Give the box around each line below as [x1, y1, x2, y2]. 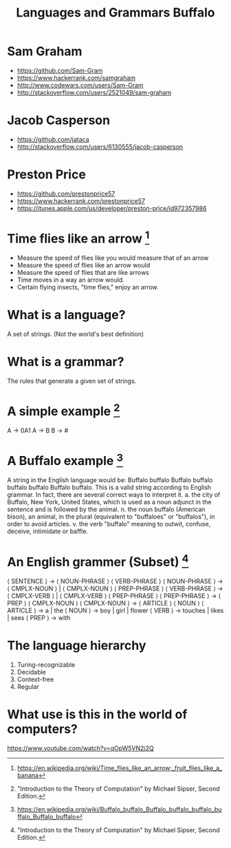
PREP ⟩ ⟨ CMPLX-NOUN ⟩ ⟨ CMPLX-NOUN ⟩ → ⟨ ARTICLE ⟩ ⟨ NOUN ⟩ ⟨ [7, 599, 204, 607]
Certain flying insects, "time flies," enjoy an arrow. [16, 283, 159, 291]
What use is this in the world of [7, 706, 188, 722]
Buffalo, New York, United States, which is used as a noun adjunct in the [7, 498, 212, 506]
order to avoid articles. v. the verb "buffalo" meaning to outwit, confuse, [7, 520, 211, 528]
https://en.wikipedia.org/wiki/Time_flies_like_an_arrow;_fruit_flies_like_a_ [16, 763, 223, 772]
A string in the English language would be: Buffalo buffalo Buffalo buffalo [7, 476, 213, 484]
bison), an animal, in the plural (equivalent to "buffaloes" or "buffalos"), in [7, 513, 215, 521]
